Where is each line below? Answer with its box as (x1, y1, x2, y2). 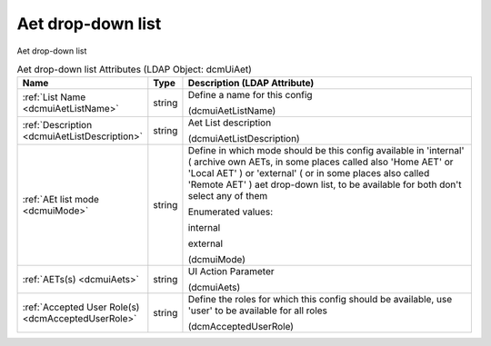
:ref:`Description (22, 119, 93, 132)
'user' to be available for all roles (187, 304, 327, 317)
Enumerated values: (187, 205, 274, 218)
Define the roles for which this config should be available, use (187, 293, 453, 306)
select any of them (187, 190, 268, 203)
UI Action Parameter (187, 265, 275, 278)
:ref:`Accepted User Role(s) (22, 301, 140, 313)
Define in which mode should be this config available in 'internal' (187, 144, 465, 157)
